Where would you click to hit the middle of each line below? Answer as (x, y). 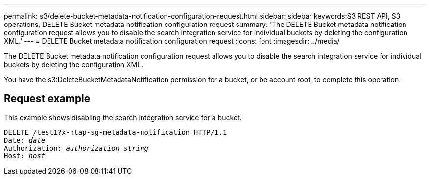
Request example (47, 99)
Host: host (25, 156)
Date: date (25, 140)
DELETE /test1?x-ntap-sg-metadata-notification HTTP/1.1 (116, 132)
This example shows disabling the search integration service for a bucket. (123, 117)
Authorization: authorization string (76, 148)
